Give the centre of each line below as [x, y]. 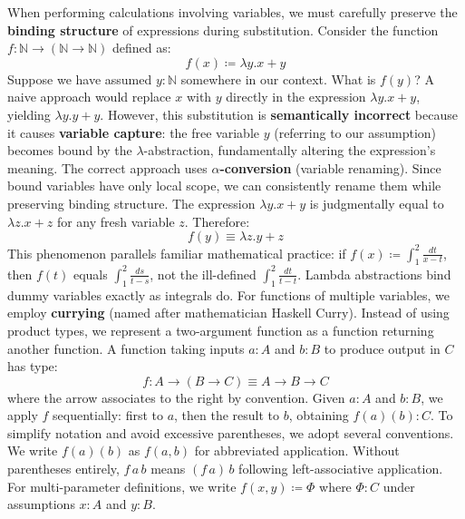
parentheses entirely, [63, 469]
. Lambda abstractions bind [374, 274]
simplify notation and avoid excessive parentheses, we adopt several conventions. [231, 432]
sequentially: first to [108, 415]
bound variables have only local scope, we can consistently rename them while [224, 186]
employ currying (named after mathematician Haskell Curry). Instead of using [228, 313]
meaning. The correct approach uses [107, 167]
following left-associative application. [341, 469]
